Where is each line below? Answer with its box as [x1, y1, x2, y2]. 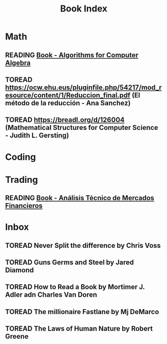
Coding [5, 151, 36, 162]
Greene [5, 332, 29, 341]
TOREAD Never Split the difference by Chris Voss [5, 241, 161, 249]
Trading [5, 174, 38, 185]
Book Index [60, 3, 108, 14]
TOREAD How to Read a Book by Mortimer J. [5, 283, 145, 291]
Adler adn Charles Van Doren [5, 291, 97, 299]
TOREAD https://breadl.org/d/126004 [5, 115, 125, 124]
